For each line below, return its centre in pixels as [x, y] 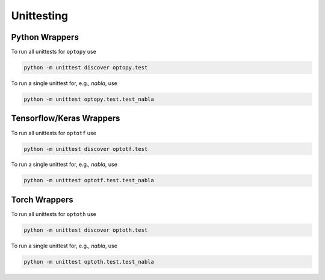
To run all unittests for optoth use [54, 214]
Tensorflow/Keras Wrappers [66, 119]
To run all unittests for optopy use [54, 52]
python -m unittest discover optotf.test [86, 149]
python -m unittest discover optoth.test [86, 230]
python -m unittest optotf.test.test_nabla [89, 180]
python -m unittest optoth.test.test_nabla [89, 262]
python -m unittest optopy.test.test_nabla [89, 99]
